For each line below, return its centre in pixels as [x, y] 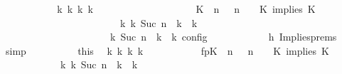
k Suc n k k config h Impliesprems [223, 37]
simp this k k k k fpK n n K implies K [167, 50]
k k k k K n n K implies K [186, 9]
